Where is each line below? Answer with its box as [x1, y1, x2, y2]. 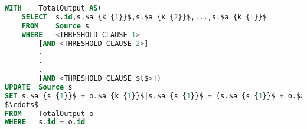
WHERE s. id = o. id [5, 118, 86, 127]
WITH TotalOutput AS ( [5, 4, 102, 12]
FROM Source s [21, 21, 90, 30]
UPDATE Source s [5, 82, 73, 91]
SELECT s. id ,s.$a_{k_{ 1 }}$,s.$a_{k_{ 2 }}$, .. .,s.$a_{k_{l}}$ [21, 12, 267, 21]
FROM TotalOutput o [5, 109, 94, 118]
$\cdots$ [5, 100, 39, 109]
